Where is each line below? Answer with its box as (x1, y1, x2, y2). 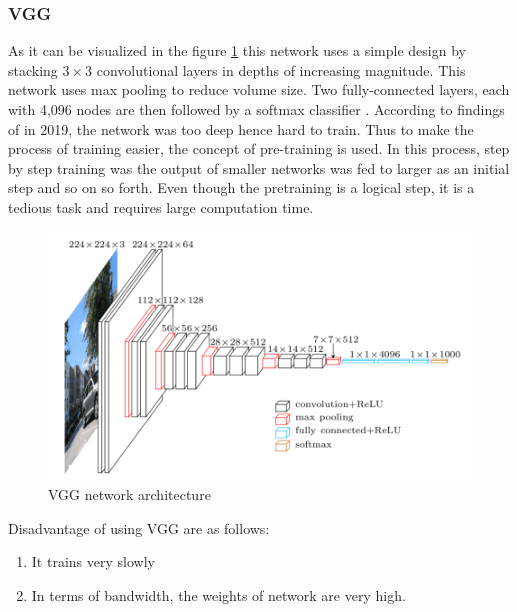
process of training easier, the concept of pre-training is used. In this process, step (8, 138, 510, 159)
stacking (8, 59, 58, 80)
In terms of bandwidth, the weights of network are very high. (31, 584, 406, 605)
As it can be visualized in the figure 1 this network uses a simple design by (8, 40, 466, 61)
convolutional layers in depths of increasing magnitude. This (96, 59, 466, 80)
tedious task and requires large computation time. (8, 196, 314, 217)
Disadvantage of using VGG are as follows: (8, 517, 270, 538)
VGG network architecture (48, 484, 211, 505)
